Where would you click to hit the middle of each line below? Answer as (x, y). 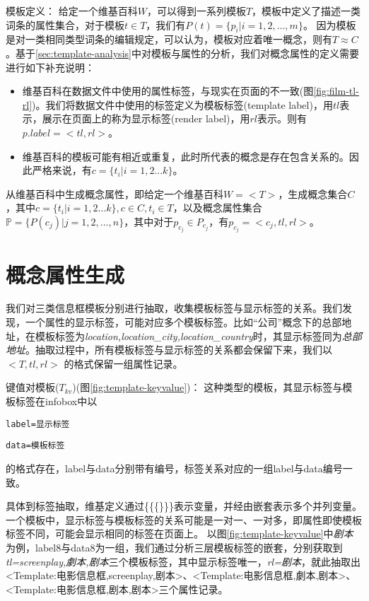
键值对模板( (33, 387)
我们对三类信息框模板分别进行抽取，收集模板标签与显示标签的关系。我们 (174, 308)
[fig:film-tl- (336, 91)
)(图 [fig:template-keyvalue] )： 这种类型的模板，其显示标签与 (207, 387)
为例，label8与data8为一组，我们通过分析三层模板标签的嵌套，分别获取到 (174, 547)
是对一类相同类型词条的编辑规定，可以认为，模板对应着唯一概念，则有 (169, 39)
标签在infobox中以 (56, 401)
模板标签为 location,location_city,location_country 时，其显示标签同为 (188, 335)
